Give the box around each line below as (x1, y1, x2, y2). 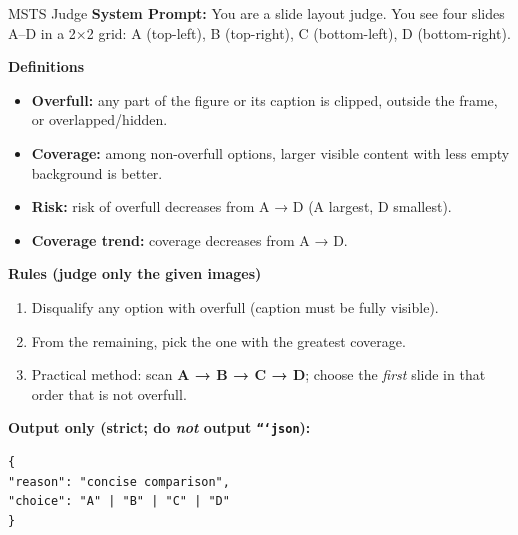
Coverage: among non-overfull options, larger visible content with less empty (31, 142, 510, 163)
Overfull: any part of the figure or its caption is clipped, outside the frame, (31, 89, 498, 110)
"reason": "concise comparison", (8, 474, 230, 489)
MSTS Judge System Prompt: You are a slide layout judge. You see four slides (8, 3, 505, 23)
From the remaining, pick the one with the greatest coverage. (31, 330, 406, 351)
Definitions (8, 56, 85, 77)
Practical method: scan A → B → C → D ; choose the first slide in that (31, 364, 486, 385)
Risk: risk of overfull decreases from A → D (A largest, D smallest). (31, 196, 452, 217)
